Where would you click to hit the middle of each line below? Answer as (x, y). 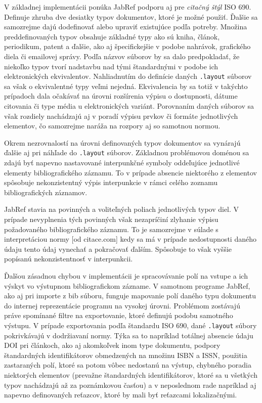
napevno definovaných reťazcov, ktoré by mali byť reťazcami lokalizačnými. (121, 395)
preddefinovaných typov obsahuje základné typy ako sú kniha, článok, (112, 36)
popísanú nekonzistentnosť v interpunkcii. (69, 259)
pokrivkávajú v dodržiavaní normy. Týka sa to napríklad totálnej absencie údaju (129, 335)
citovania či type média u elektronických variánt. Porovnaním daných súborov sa (129, 106)
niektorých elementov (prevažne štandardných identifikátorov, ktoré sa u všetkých (131, 374)
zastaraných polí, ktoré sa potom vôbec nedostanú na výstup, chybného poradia (128, 365)
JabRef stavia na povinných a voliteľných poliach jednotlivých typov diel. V (122, 209)
